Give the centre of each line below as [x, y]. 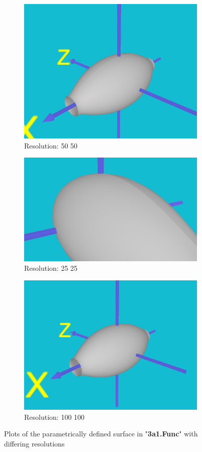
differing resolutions [34, 443]
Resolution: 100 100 [55, 417]
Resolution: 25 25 [51, 268]
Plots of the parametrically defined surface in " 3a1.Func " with [101, 434]
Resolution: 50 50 [51, 145]
